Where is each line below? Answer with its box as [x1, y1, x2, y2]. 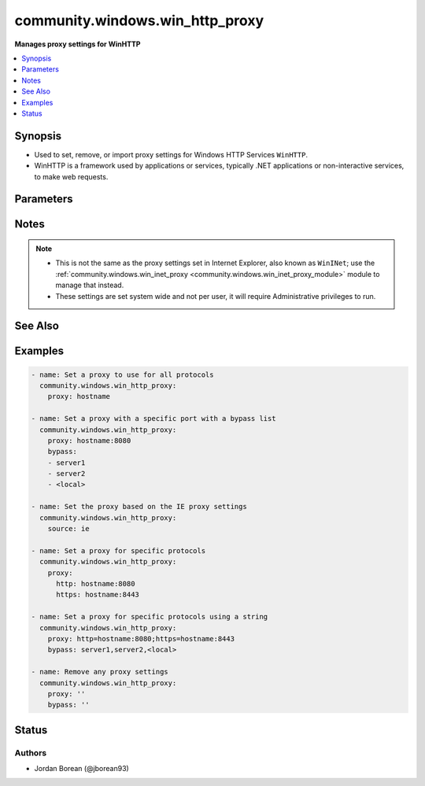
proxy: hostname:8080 [47, 436, 131, 445]
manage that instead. [55, 280, 124, 290]
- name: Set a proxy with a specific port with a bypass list [31, 414, 276, 423]
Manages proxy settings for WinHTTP [14, 39, 141, 49]
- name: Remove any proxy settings [31, 667, 168, 677]
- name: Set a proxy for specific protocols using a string [31, 612, 268, 622]
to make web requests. [34, 172, 109, 181]
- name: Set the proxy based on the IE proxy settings [31, 502, 247, 511]
